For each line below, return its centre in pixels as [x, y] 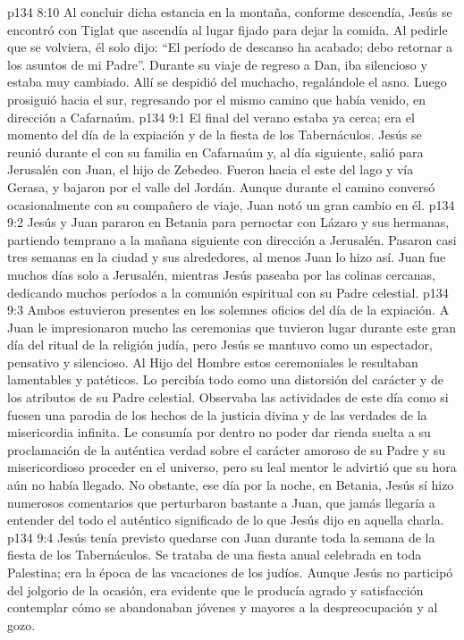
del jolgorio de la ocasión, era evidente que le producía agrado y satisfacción [215, 589]
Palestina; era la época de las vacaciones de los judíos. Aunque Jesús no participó [230, 572]
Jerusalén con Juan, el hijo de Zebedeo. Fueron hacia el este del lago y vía [211, 169]
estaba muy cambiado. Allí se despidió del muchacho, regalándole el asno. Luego [227, 82]
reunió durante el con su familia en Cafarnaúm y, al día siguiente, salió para [215, 152]
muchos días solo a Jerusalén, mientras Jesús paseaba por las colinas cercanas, [221, 274]
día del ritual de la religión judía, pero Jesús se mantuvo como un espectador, [220, 345]
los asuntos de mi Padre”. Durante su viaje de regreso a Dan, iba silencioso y [217, 64]
